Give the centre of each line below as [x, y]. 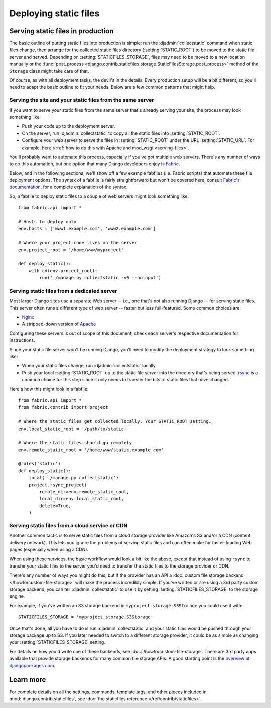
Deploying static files [54, 13]
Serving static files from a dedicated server [63, 291]
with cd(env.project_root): [63, 271]
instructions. [22, 340]
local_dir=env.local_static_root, [82, 499]
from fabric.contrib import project [63, 407]
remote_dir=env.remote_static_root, [85, 492]
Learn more [28, 680]
